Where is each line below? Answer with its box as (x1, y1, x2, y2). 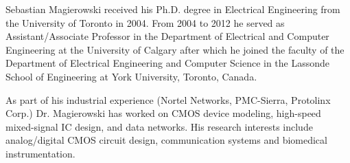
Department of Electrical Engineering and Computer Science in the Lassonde (5, 56, 330, 70)
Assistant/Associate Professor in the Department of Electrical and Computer (5, 29, 329, 43)
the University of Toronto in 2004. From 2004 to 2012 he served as (5, 15, 285, 30)
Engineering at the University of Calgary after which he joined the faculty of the (5, 42, 345, 56)
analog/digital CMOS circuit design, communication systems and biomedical (5, 133, 327, 147)
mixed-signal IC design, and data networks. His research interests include (5, 119, 313, 133)
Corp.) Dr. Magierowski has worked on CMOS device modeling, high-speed (5, 106, 321, 120)
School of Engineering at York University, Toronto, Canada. (5, 69, 257, 83)
